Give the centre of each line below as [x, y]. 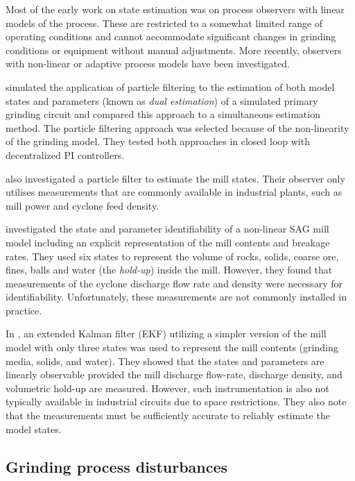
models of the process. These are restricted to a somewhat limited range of [164, 23]
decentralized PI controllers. [65, 154]
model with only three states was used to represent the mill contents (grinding [172, 347]
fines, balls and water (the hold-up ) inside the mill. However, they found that [169, 270]
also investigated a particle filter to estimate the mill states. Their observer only [175, 178]
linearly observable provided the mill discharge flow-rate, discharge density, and [174, 374]
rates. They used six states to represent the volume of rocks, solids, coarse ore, [172, 256]
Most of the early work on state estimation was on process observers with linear [175, 9]
